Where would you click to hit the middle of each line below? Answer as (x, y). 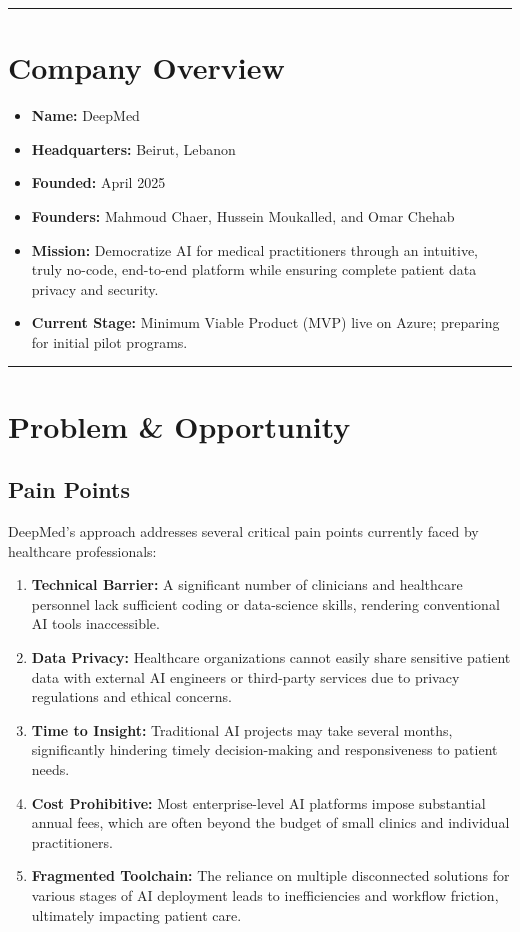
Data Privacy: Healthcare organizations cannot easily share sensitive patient (271, 657)
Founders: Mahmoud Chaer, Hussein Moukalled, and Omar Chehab (243, 215)
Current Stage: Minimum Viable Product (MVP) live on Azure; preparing (265, 322)
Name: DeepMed (85, 115)
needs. (50, 768)
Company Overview (146, 67)
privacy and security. (95, 288)
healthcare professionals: (82, 550)
